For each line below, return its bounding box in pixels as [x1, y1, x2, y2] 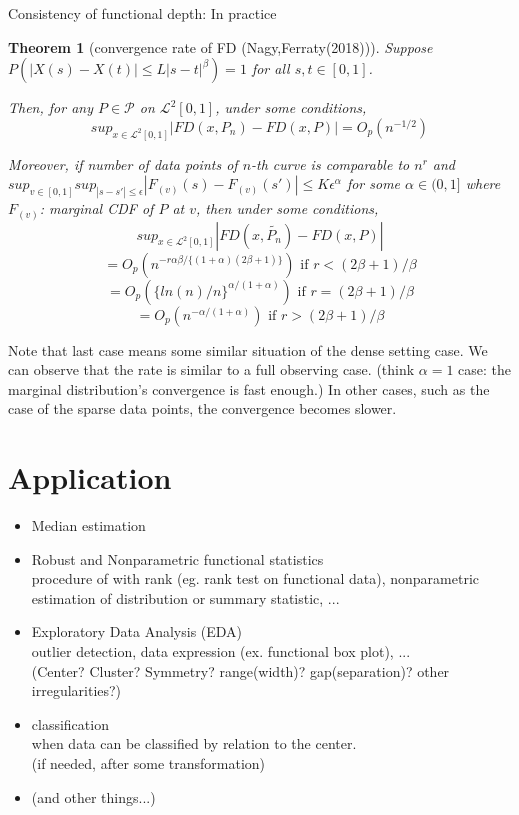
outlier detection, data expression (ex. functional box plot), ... [31, 641, 411, 662]
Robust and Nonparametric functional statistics [31, 548, 324, 569]
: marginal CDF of [39, 198, 154, 219]
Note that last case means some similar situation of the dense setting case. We [8, 339, 488, 360]
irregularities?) [31, 680, 122, 701]
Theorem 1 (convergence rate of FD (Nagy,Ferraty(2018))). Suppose [8, 36, 433, 57]
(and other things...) [31, 786, 156, 807]
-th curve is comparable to [251, 153, 410, 174]
